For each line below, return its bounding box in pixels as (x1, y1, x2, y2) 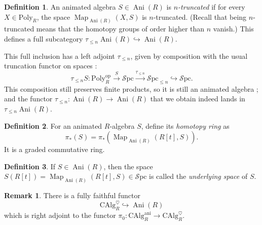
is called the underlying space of (149, 171, 248, 181)
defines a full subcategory (4, 33, 83, 44)
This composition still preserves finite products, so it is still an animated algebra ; (4, 83, 258, 94)
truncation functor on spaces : (4, 60, 97, 71)
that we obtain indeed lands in (150, 93, 245, 104)
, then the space (103, 161, 153, 171)
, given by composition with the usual (130, 50, 248, 61)
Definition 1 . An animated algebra (4, 2, 116, 12)
